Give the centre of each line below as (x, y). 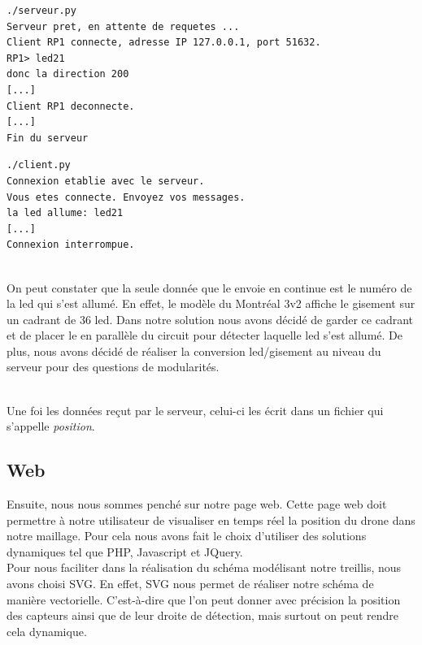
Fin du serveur (48, 138)
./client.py (39, 165)
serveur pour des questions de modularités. (113, 367)
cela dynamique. (47, 631)
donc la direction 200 (68, 74)
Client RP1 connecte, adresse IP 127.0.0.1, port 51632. (164, 43)
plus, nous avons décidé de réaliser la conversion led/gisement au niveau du (194, 351)
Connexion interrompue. (71, 245)
